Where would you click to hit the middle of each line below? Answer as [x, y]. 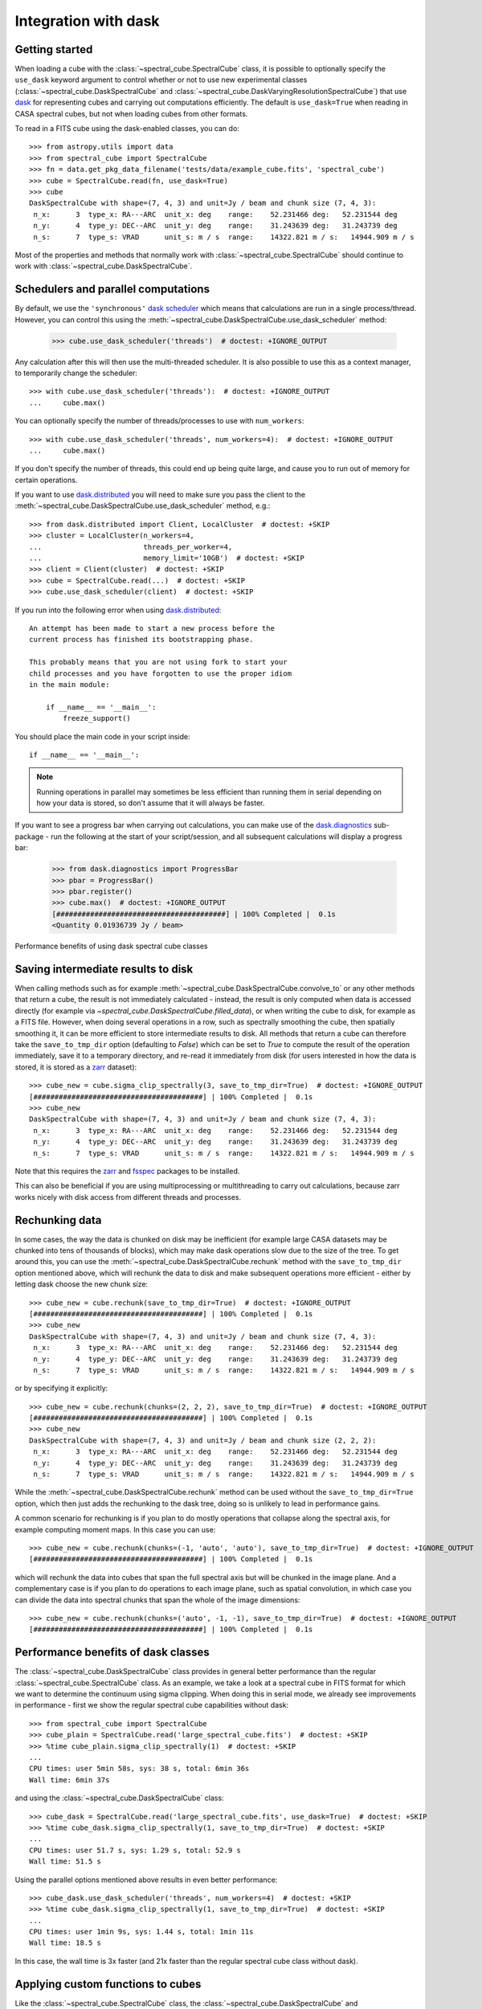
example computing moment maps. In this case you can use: [115, 1529]
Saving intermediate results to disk [104, 969]
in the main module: [69, 684]
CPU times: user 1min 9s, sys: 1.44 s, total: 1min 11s [141, 1932]
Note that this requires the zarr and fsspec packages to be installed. [127, 1171]
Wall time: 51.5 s [65, 1862]
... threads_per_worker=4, [131, 547]
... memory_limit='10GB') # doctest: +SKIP [167, 558]
